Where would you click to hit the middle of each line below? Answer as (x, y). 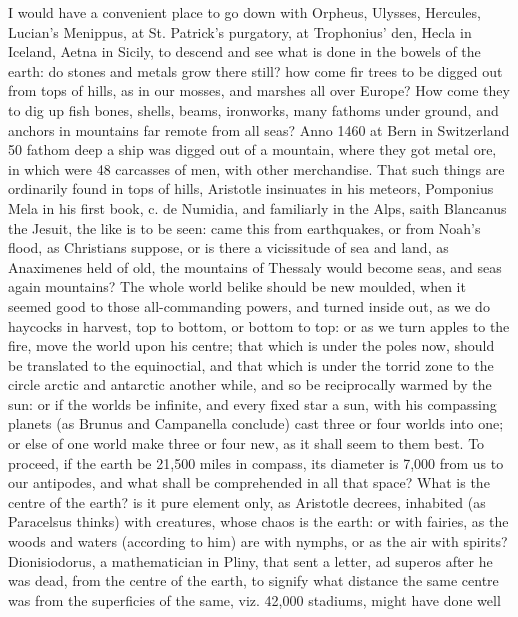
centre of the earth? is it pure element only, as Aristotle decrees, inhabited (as (247, 501)
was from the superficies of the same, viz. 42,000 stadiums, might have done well (254, 599)
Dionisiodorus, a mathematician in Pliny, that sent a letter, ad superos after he (250, 560)
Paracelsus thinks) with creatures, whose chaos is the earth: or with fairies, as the (258, 521)
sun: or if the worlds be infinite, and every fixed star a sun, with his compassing (252, 403)
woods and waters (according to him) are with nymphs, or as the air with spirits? (258, 541)
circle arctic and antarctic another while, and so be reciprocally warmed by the (250, 384)
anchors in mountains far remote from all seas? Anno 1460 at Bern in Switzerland (259, 129)
